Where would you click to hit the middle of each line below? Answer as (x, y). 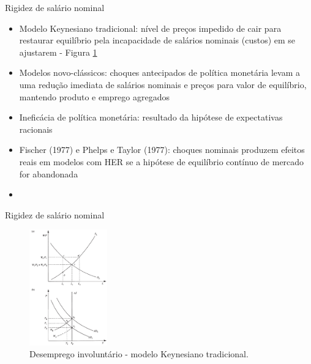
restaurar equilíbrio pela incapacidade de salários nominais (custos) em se (157, 40)
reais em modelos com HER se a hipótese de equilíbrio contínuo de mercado (162, 161)
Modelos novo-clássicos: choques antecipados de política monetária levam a (159, 72)
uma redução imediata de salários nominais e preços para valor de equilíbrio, (163, 84)
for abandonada (49, 173)
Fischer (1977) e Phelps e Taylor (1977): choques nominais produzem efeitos (162, 150)
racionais (36, 129)
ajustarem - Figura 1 (58, 52)
